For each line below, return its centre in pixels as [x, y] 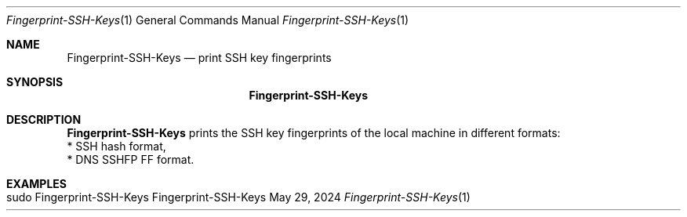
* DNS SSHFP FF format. [131, 159]
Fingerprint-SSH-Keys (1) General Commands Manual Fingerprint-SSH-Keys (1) [208, 20]
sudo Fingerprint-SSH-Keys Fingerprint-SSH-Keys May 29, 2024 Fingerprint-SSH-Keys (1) [238, 197]
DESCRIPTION [44, 119]
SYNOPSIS [35, 82]
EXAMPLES [36, 184]
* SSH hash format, [116, 146]
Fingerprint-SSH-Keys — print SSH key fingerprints [199, 58]
